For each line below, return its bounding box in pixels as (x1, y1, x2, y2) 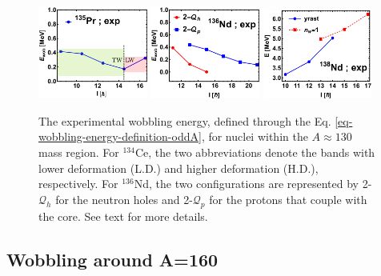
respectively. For (38, 175, 118, 192)
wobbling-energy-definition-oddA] (38, 128, 202, 145)
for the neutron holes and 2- (55, 190, 193, 207)
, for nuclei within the (201, 128, 308, 145)
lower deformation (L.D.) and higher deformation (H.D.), (38, 159, 319, 176)
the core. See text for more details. (38, 207, 208, 224)
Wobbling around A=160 (6, 246, 219, 271)
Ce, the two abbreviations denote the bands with (134, 144, 375, 161)
